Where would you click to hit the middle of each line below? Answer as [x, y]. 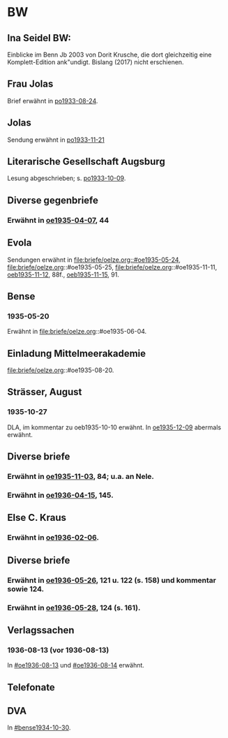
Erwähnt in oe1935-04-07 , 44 [58, 220]
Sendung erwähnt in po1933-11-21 [56, 140]
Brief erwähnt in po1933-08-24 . [53, 101]
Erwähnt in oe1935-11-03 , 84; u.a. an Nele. [81, 477]
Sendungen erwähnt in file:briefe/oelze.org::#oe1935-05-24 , [94, 260]
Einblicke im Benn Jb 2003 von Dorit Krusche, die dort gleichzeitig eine [109, 54]
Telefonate [31, 687]
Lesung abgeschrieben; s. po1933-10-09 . [67, 178]
